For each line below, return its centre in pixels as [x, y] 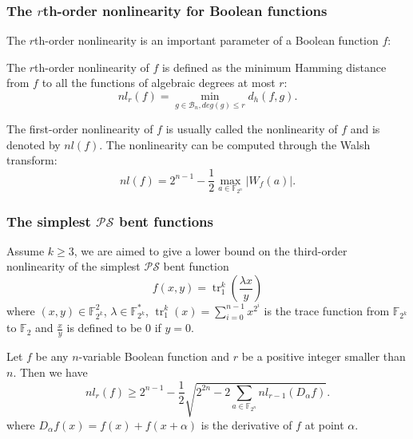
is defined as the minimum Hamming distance [274, 67]
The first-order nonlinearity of [80, 129]
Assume [26, 250]
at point [324, 424]
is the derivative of [246, 424]
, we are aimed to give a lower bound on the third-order [210, 250]
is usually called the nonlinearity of [252, 129]
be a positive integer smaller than [324, 356]
